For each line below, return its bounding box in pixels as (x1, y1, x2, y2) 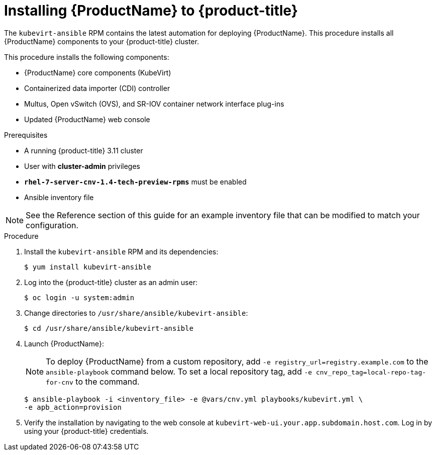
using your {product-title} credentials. (24, 426, 149, 435)
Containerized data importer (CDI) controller (24, 83, 170, 93)
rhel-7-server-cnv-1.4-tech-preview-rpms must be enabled (24, 177, 247, 186)
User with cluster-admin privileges (24, 161, 140, 170)
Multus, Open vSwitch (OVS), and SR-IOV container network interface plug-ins (24, 99, 284, 108)
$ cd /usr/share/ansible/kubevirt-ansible (24, 324, 194, 332)
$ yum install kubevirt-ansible (24, 262, 151, 271)
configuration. (26, 220, 79, 230)
